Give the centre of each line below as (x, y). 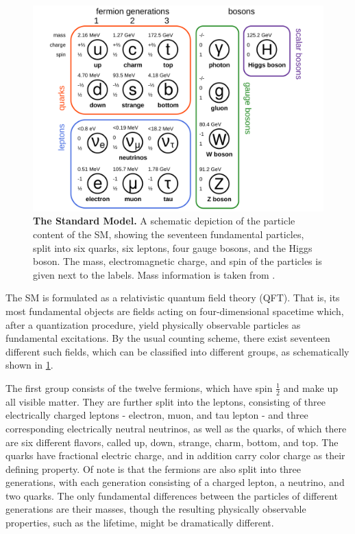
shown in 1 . (29, 365)
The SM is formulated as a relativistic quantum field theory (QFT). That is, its (173, 298)
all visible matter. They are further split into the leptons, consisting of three (166, 401)
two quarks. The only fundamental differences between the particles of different (172, 495)
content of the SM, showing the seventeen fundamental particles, (169, 234)
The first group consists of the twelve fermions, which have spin (139, 387)
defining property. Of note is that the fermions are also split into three (154, 468)
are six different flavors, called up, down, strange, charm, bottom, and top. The (172, 442)
